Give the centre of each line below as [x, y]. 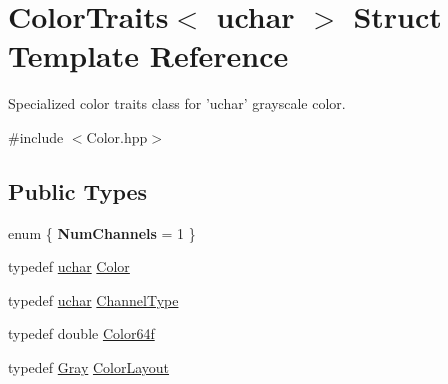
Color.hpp [117, 136]
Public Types [78, 190]
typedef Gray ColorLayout [89, 367]
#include [36, 136]
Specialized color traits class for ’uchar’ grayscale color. [177, 103]
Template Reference [148, 55]
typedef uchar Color [69, 266]
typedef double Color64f [81, 333]
